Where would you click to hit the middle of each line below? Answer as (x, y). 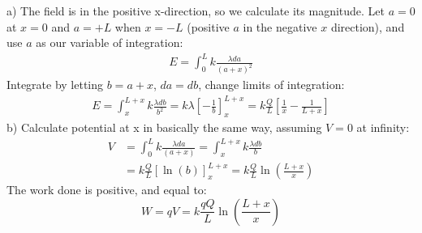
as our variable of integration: (110, 42)
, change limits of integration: (271, 85)
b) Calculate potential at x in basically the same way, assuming (164, 127)
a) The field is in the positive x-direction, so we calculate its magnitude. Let (196, 11)
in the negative (280, 26)
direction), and (368, 26)
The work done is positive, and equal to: (107, 190)
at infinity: (383, 127)
